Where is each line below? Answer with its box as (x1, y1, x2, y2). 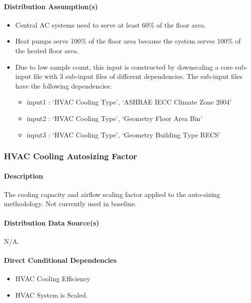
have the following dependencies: (15, 80, 112, 91)
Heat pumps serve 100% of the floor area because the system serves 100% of (15, 36, 241, 46)
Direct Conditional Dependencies (4, 255, 117, 265)
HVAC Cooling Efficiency (15, 273, 90, 284)
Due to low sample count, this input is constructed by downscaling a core (15, 61, 233, 72)
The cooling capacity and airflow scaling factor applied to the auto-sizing (4, 189, 221, 199)
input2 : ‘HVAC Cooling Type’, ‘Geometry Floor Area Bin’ (27, 113, 203, 123)
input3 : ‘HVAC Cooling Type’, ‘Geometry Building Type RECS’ (27, 129, 221, 139)
